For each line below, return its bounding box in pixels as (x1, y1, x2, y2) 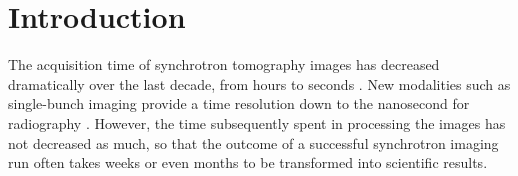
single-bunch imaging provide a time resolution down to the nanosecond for (8, 93, 470, 114)
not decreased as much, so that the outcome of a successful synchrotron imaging (8, 132, 499, 153)
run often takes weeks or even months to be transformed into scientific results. (8, 152, 488, 173)
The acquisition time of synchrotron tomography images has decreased (8, 54, 440, 75)
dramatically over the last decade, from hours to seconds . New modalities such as (8, 73, 511, 94)
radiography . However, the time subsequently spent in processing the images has (8, 112, 506, 133)
